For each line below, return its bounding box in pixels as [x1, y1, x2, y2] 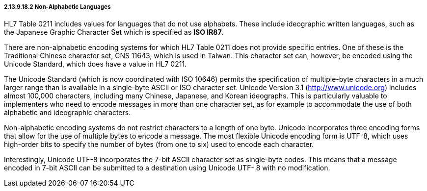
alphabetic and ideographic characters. [4, 108, 131, 117]
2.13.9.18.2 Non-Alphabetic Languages [4, 3, 111, 10]
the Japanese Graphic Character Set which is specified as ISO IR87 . [4, 28, 224, 37]
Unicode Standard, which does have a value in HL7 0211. [4, 60, 187, 69]
